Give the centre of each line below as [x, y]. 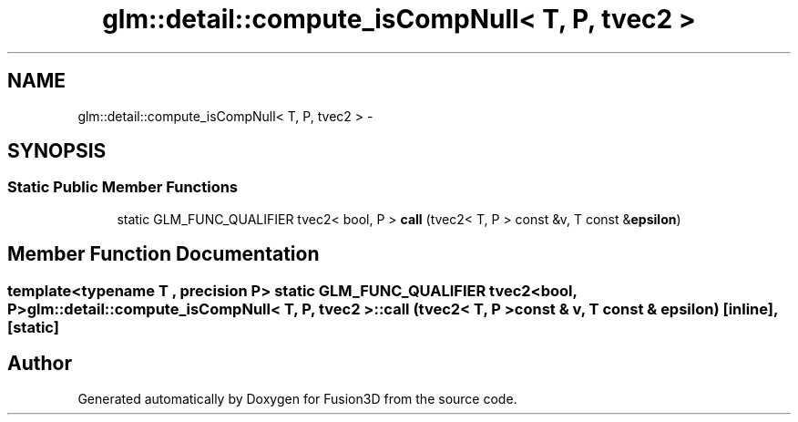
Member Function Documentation [164, 254]
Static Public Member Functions [123, 187]
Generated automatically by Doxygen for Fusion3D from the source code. [297, 398]
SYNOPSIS [57, 151]
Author [40, 364]
